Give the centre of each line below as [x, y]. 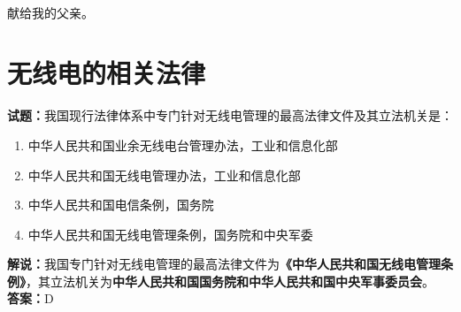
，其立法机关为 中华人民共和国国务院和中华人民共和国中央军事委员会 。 [230, 281]
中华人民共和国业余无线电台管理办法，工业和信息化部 [183, 145]
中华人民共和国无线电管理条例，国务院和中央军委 [170, 234]
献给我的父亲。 [50, 12]
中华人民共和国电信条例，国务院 [121, 205]
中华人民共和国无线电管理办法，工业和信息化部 [164, 175]
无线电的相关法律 [107, 73]
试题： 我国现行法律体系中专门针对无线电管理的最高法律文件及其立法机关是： [230, 115]
